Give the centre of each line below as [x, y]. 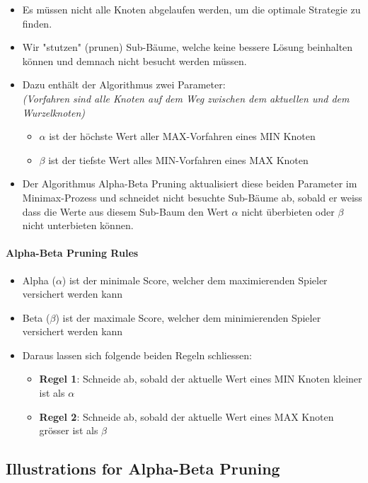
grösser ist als [69, 430]
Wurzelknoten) [54, 112]
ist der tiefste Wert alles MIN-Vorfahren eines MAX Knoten [178, 159]
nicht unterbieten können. [78, 225]
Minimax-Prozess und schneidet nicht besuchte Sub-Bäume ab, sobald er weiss [192, 197]
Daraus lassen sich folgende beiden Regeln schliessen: [137, 355]
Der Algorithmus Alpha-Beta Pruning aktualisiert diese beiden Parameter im [190, 184]
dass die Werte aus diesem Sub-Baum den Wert [125, 211]
